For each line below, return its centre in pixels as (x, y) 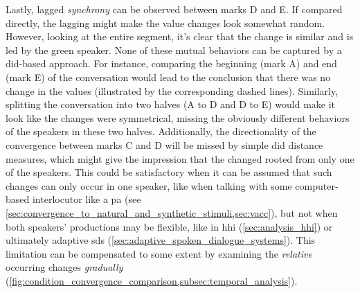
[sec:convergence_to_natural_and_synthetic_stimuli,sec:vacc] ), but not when (172, 212)
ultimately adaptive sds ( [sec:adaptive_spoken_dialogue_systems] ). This (161, 240)
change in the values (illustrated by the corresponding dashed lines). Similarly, (172, 90)
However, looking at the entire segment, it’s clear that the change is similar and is (180, 36)
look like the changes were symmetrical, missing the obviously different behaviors (178, 117)
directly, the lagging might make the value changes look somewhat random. (165, 23)
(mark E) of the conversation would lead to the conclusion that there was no (168, 77)
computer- (317, 185)
